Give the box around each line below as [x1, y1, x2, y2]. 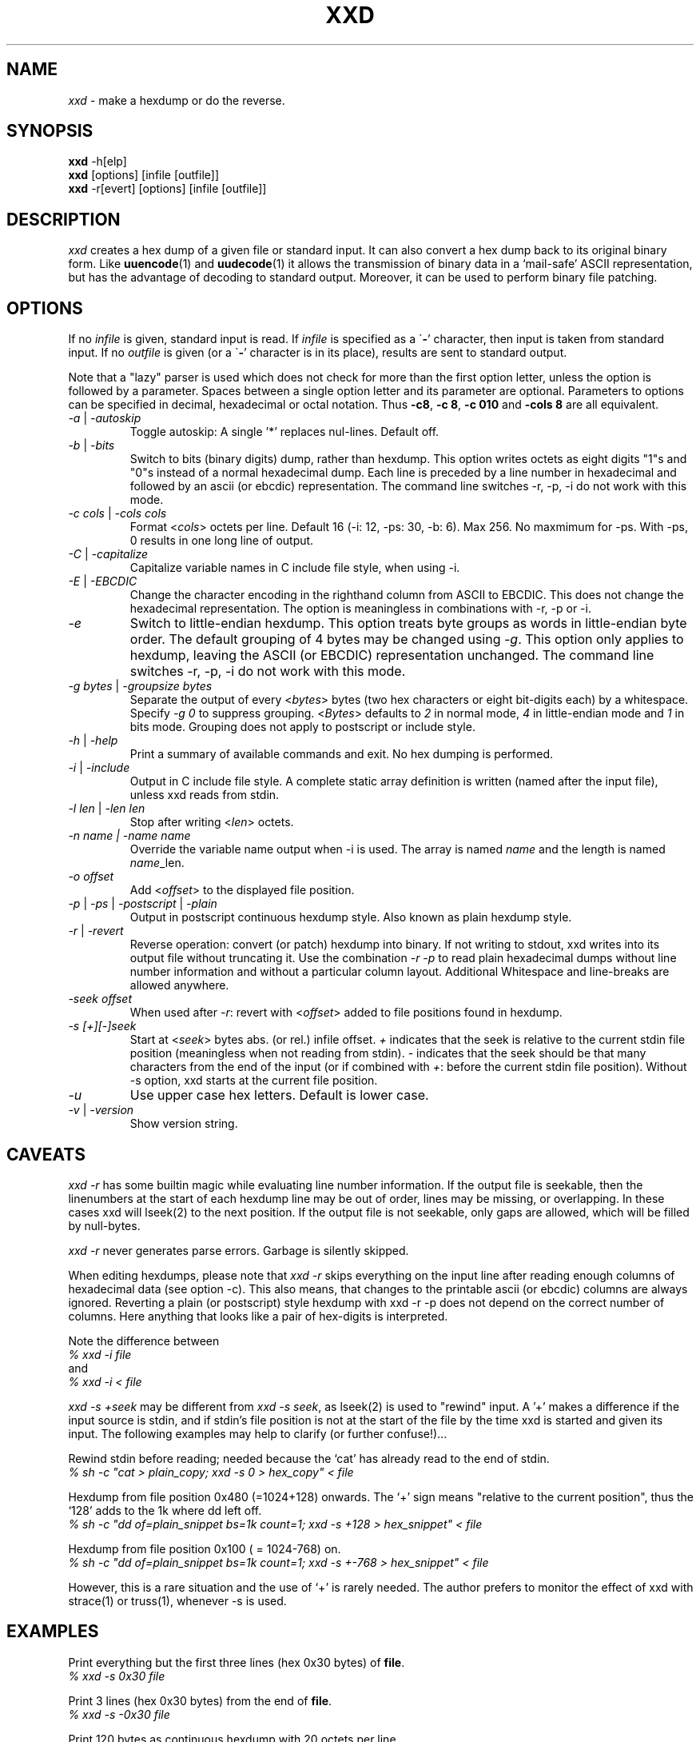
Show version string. [129, 1117, 238, 1131]
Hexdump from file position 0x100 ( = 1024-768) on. [68, 1541, 341, 1556]
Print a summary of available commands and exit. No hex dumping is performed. [129, 747, 554, 761]
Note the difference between [68, 1333, 220, 1348]
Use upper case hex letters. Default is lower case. [129, 1087, 429, 1104]
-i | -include [68, 761, 130, 775]
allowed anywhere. [129, 978, 229, 993]
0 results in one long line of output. [129, 533, 314, 548]
